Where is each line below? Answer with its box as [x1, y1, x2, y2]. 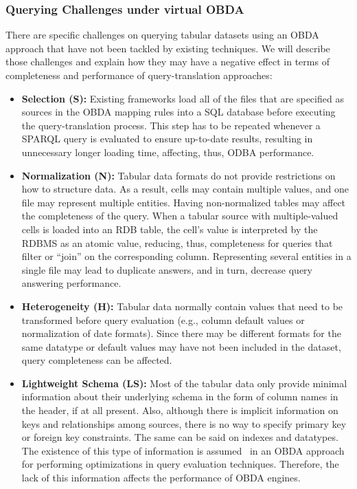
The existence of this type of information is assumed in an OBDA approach [21, 443, 345, 457]
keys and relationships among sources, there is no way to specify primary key [21, 416, 347, 431]
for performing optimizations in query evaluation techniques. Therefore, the [21, 457, 339, 471]
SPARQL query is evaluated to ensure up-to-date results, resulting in [21, 131, 313, 146]
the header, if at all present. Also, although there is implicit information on [21, 403, 338, 417]
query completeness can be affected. [21, 353, 172, 367]
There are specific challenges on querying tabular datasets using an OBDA [5, 28, 319, 42]
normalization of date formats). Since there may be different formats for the [21, 326, 341, 340]
